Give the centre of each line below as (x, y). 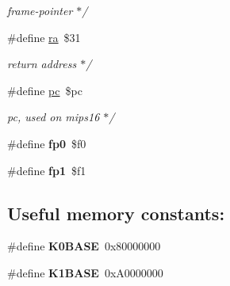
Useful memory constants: (116, 213)
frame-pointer (40, 10)
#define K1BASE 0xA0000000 (85, 272)
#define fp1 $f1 (47, 170)
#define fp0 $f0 (47, 143)
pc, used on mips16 (54, 117)
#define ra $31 (44, 37)
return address (42, 64)
